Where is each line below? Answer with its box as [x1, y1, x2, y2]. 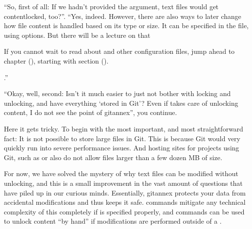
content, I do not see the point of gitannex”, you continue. [4, 107, 177, 117]
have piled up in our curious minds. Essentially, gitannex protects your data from [4, 187, 246, 197]
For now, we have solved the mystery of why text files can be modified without [4, 168, 238, 179]
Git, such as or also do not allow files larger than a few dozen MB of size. [4, 152, 222, 162]
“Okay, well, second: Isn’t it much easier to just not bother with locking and [4, 88, 231, 98]
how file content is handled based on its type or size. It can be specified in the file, [4, 20, 249, 31]
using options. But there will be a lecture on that [4, 30, 151, 40]
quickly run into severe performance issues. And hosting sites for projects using [4, 143, 239, 153]
